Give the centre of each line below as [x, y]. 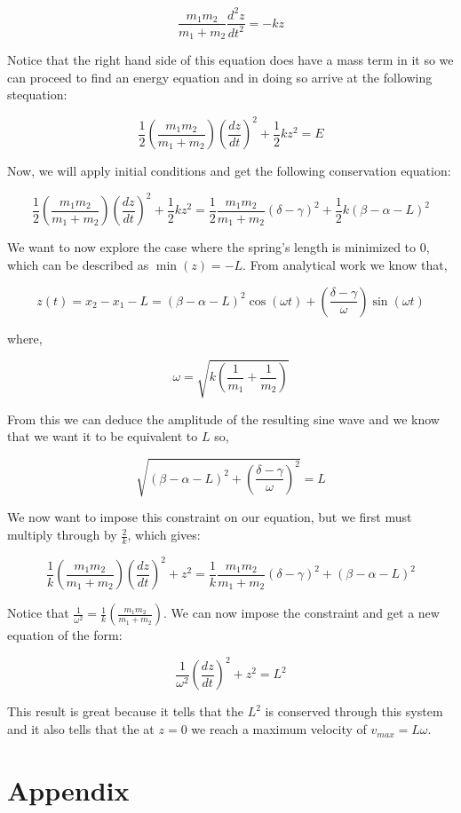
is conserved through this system [354, 711]
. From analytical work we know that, [345, 264]
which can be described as [78, 264]
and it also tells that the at [81, 729]
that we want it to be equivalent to [103, 436]
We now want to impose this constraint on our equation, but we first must [210, 517]
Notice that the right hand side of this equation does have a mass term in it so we [230, 60]
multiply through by [62, 535]
